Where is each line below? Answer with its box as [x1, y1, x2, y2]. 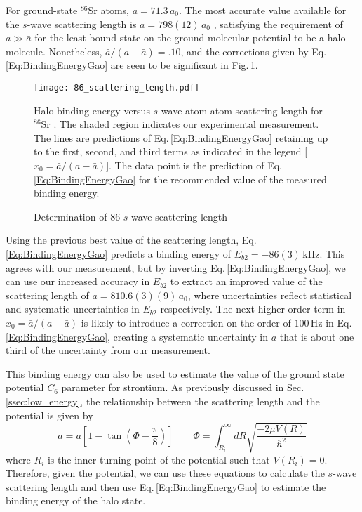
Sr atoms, [88, 3, 129, 17]
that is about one [279, 329, 354, 343]
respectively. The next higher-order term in [160, 301, 346, 316]
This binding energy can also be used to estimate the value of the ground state [6, 366, 344, 381]
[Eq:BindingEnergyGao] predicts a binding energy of [6, 246, 232, 261]
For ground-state [6, 3, 78, 17]
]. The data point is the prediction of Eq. [106, 158, 282, 172]
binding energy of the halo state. [6, 493, 146, 508]
